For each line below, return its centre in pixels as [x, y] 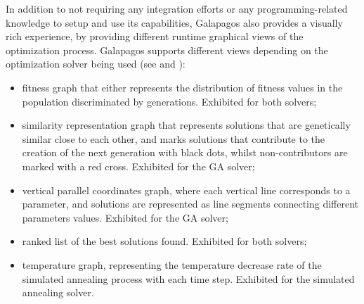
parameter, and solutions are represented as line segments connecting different [190, 204]
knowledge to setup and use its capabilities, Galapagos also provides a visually [174, 22]
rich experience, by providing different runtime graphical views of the [155, 36]
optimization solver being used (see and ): [96, 64]
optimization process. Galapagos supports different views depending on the [167, 50]
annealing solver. [58, 292]
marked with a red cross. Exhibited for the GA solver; [138, 166]
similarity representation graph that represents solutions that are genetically [186, 125]
